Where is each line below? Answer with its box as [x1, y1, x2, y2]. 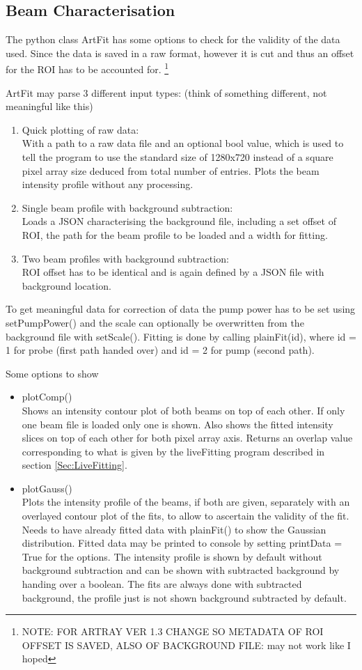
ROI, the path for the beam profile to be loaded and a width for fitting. [22, 227, 328, 242]
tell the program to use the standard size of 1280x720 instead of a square [22, 150, 333, 164]
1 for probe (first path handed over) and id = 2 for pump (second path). [6, 343, 315, 357]
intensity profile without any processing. [22, 177, 194, 192]
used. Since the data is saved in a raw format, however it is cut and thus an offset [6, 45, 354, 60]
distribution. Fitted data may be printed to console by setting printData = [22, 536, 343, 550]
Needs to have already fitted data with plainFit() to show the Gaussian [22, 522, 326, 536]
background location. [22, 278, 111, 293]
